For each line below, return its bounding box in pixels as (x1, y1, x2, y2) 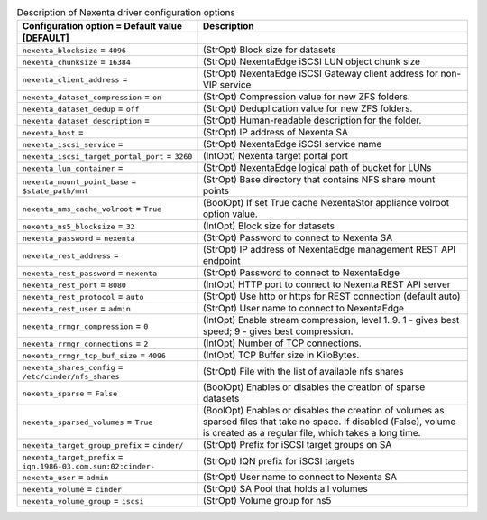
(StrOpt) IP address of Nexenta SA (202, 126, 349, 139)
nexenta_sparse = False (22, 386, 118, 399)
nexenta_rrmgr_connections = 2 (22, 337, 149, 349)
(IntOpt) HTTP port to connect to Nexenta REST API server (202, 278, 451, 291)
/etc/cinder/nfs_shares (22, 372, 120, 382)
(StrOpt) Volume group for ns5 (202, 495, 332, 507)
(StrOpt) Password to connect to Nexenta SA (202, 231, 392, 244)
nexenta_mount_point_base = (22, 174, 137, 187)
